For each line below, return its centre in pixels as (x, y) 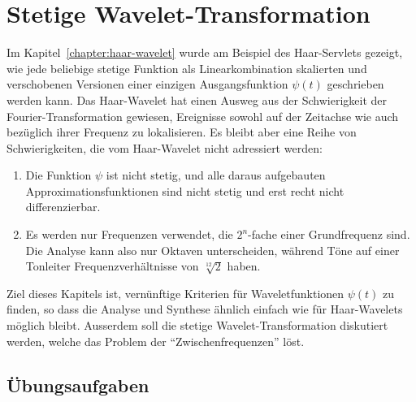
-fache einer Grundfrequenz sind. (329, 234)
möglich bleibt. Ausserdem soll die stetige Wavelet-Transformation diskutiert (197, 325)
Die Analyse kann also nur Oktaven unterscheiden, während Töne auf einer (212, 250)
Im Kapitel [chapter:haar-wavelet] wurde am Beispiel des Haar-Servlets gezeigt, (205, 52)
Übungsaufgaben (78, 385)
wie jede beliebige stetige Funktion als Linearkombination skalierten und (187, 68)
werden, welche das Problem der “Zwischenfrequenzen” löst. (156, 341)
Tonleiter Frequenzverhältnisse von (112, 266)
